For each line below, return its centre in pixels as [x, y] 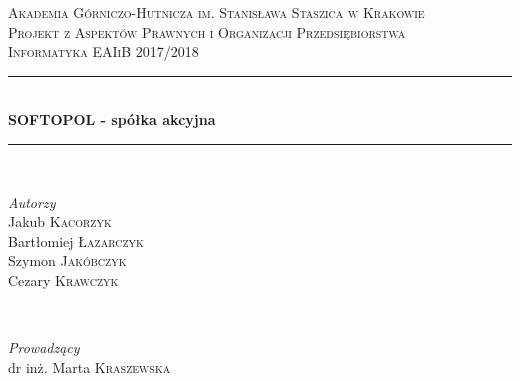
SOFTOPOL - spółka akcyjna [112, 119]
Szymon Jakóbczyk [67, 260]
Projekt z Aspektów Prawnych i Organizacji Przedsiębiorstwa [207, 31]
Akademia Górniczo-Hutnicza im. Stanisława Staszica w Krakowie [216, 12]
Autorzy [32, 201]
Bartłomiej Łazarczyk [76, 240]
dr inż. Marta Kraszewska [89, 366]
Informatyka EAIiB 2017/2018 [103, 51]
